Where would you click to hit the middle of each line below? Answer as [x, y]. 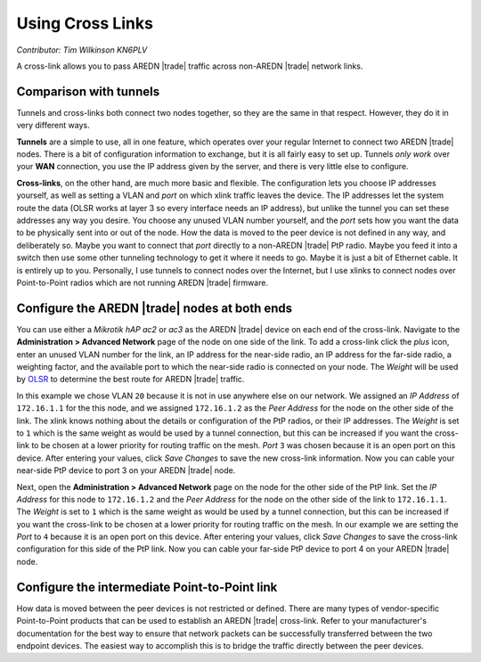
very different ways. [53, 126]
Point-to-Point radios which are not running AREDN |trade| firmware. [143, 282]
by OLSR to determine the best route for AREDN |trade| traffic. [130, 380]
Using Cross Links [85, 23]
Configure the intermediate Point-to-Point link [147, 587]
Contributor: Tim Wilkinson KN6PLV [82, 50]
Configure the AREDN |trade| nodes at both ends [155, 308]
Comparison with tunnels [88, 91]
